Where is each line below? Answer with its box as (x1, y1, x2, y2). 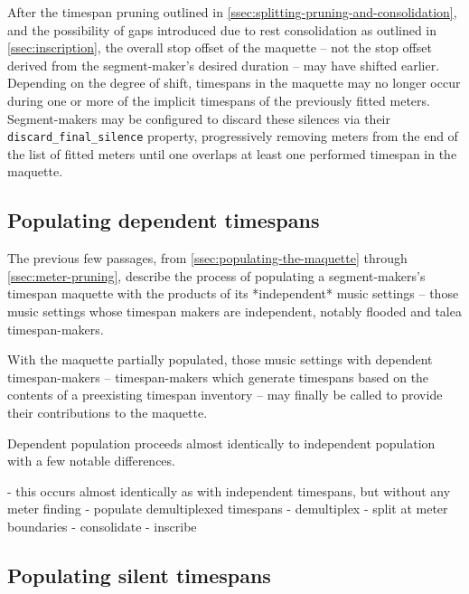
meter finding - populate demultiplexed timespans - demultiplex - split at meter (7, 499, 448, 518)
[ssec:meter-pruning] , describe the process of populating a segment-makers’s (7, 266, 426, 285)
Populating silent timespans (7, 561, 271, 589)
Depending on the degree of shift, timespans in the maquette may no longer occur (7, 73, 461, 92)
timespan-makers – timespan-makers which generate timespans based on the (7, 367, 429, 386)
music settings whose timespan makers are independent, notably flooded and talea (7, 301, 462, 320)
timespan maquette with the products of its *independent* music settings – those (7, 284, 459, 303)
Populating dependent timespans (7, 206, 320, 234)
